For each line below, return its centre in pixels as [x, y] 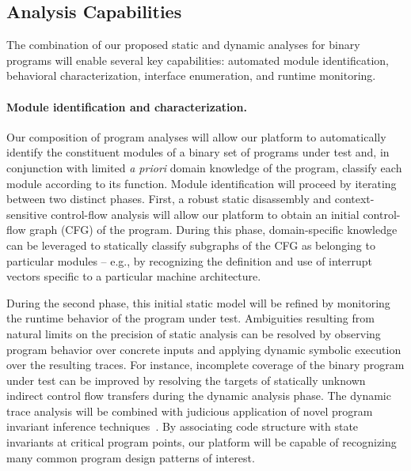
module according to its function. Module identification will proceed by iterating [202, 183]
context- [354, 199]
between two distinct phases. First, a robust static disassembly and [169, 199]
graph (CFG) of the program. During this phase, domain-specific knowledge [213, 230]
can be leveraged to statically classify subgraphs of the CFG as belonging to [191, 245]
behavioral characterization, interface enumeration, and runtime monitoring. [191, 75]
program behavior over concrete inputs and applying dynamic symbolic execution [204, 349]
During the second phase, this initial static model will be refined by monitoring [198, 302]
